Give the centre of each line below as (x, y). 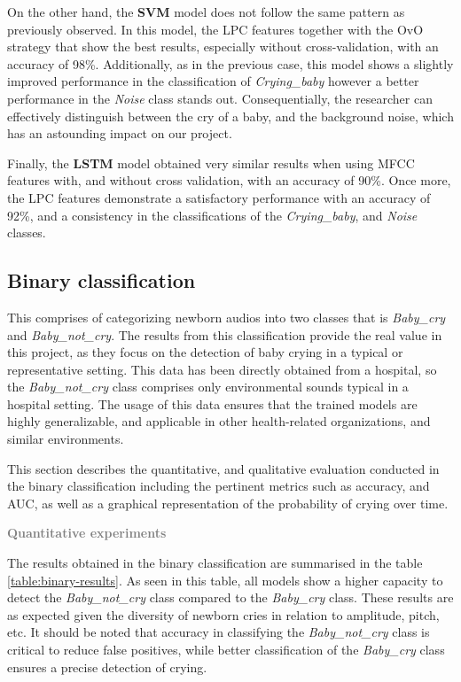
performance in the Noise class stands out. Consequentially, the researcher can (220, 98)
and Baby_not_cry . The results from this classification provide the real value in (225, 334)
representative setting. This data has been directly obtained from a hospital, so (222, 369)
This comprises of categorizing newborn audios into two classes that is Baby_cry (227, 317)
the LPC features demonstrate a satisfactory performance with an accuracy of (219, 197)
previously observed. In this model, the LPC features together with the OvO (215, 29)
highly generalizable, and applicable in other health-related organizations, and (219, 421)
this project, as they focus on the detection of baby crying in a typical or (205, 352)
